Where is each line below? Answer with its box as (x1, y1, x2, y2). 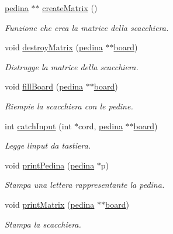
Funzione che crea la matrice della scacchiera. (5, 21, 169, 33)
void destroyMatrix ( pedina (5, 41, 103, 53)
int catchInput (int (5, 119, 72, 132)
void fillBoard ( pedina (5, 80, 84, 92)
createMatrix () (42, 2, 98, 13)
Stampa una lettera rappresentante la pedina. (5, 178, 165, 191)
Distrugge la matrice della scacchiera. (5, 60, 139, 73)
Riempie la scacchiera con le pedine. (5, 99, 133, 112)
